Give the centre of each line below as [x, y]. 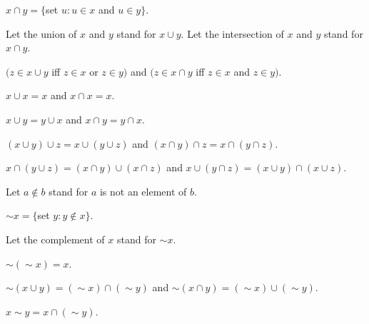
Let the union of [41, 33]
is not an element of [143, 191]
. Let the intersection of [232, 33]
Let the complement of [55, 239]
